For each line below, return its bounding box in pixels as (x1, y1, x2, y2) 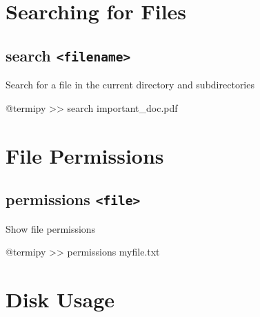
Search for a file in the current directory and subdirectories (6, 77, 254, 92)
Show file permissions (6, 221, 96, 236)
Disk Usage (6, 285, 115, 313)
